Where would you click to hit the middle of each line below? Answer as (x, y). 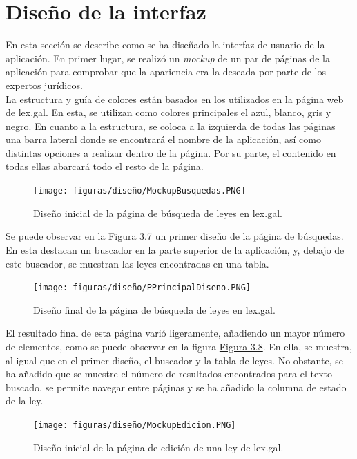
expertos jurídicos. (44, 85)
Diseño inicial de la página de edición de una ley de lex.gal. (158, 447)
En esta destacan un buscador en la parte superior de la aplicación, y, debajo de (175, 249)
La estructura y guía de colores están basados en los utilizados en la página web (175, 99)
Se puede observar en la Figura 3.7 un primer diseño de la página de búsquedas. (175, 236)
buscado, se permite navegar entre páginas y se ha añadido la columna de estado (176, 387)
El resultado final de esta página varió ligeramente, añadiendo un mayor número (175, 333)
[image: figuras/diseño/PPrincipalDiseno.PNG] (142, 288)
